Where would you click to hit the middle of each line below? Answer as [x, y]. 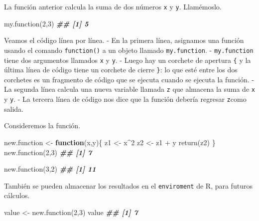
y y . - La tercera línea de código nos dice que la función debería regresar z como [125, 99]
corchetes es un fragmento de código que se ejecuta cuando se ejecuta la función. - [129, 79]
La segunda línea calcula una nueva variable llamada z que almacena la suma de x [129, 89]
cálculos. [17, 195]
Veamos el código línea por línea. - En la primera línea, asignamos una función [124, 40]
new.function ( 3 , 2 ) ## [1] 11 [50, 169]
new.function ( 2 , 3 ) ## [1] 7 [48, 152]
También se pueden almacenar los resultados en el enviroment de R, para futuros [128, 185]
